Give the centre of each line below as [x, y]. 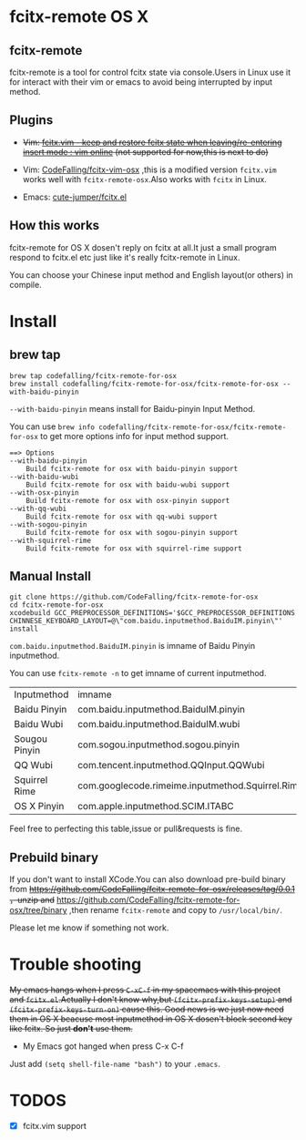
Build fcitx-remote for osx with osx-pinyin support [128, 500]
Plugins [31, 120]
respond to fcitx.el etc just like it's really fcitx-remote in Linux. [125, 257]
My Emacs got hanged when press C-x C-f [103, 1046]
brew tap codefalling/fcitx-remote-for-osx [93, 375]
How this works [55, 226]
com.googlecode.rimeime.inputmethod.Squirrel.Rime [190, 786]
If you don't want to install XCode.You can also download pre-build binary [148, 879]
